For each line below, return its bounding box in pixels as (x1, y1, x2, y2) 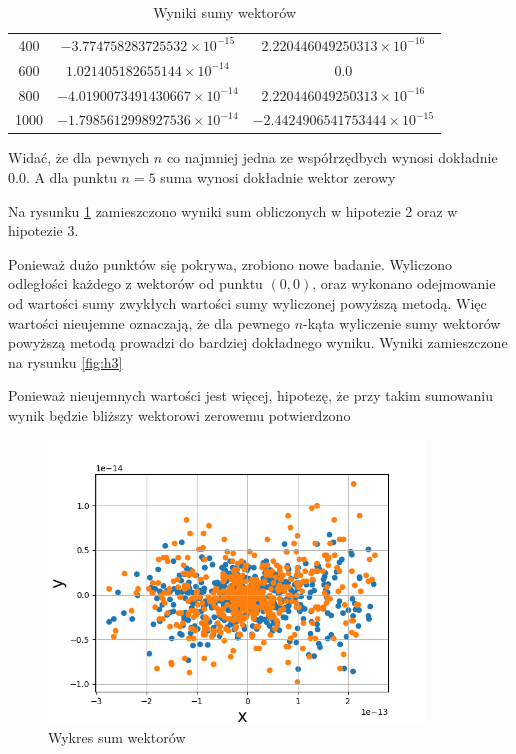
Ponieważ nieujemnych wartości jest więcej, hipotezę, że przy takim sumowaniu (8, 385, 493, 406)
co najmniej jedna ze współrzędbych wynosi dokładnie (166, 147, 498, 168)
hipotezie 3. (8, 220, 79, 241)
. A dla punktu (25, 167, 117, 188)
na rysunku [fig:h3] (8, 351, 123, 372)
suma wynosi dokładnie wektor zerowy (160, 167, 396, 188)
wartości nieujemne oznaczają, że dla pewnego (8, 312, 291, 333)
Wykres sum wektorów (48, 726, 186, 747)
